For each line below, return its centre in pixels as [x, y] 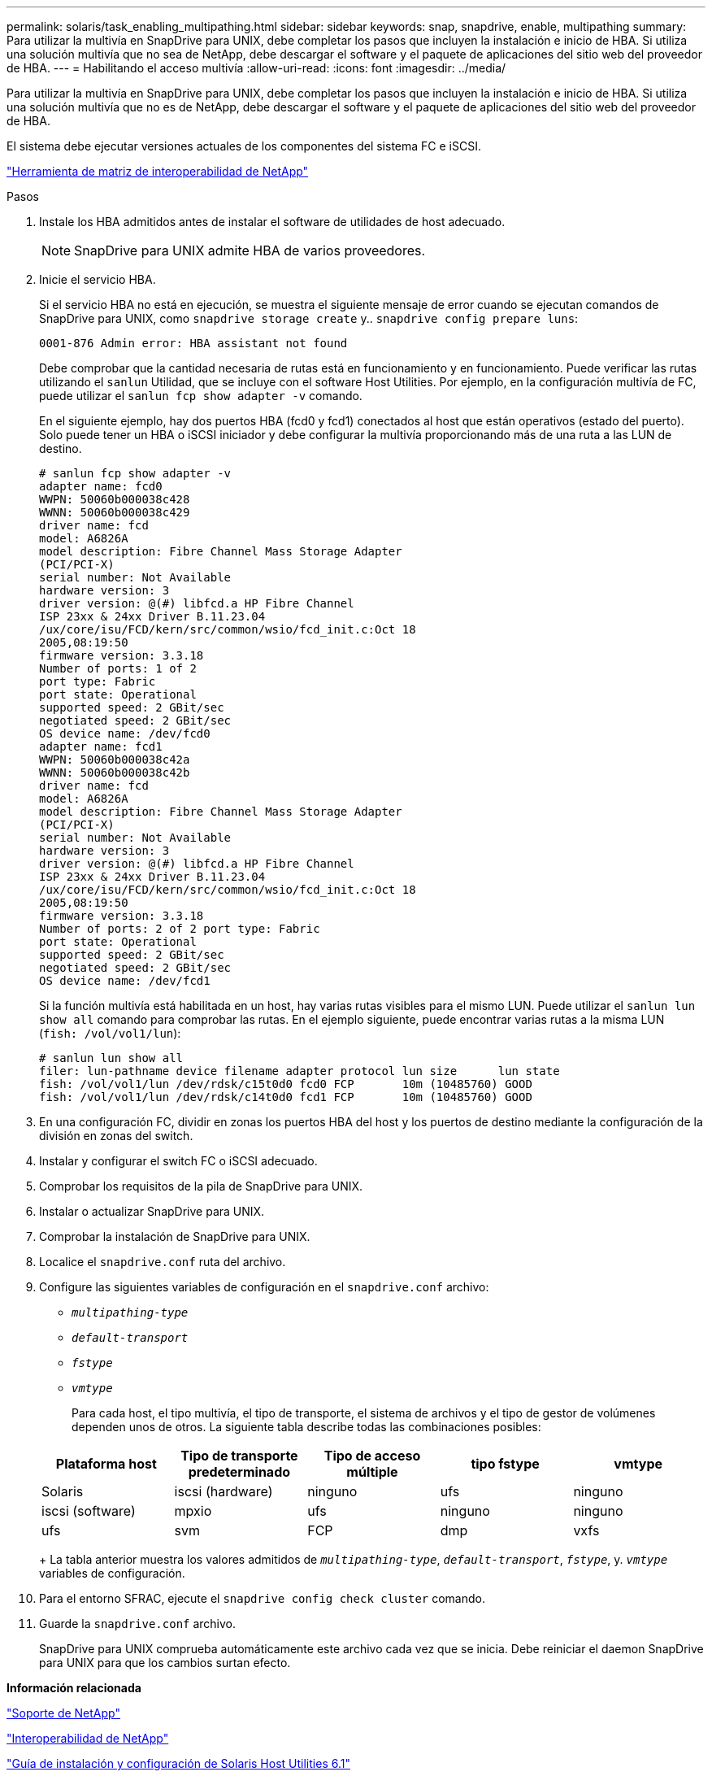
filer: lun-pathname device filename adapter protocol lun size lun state [300, 1071]
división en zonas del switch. [116, 1136]
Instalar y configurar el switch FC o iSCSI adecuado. [178, 1161]
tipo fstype [505, 1464]
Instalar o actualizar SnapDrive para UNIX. [152, 1211]
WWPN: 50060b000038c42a [115, 760]
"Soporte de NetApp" [63, 1713]
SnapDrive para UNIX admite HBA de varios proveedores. [250, 250]
